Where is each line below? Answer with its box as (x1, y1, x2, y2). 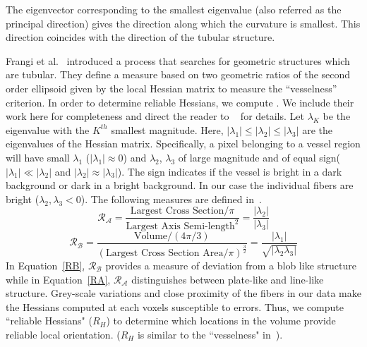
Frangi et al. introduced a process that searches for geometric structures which (6, 53, 350, 68)
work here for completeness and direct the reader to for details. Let (6, 109, 304, 123)
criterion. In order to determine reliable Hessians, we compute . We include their (6, 95, 354, 109)
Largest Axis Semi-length (126, 221, 235, 231)
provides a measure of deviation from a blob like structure (105, 257, 356, 272)
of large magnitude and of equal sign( (178, 150, 341, 164)
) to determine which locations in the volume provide (106, 313, 336, 328)
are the (302, 122, 333, 137)
